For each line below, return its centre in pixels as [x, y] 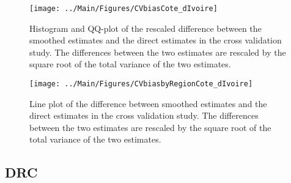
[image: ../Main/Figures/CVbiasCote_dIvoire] [123, 9]
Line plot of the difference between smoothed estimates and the [148, 103]
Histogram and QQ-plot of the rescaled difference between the [145, 28]
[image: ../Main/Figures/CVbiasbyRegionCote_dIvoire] [141, 84]
